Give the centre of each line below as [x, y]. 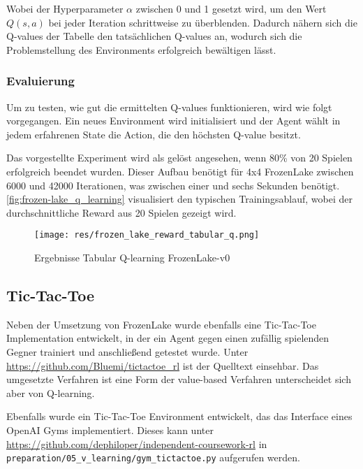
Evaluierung [40, 81]
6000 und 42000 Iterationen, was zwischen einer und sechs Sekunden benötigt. [173, 185]
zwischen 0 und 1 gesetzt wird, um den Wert [231, 8]
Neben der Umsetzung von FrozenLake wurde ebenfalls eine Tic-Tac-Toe [161, 324]
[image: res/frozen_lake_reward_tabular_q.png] [147, 235]
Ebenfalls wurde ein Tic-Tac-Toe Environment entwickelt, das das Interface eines [179, 416]
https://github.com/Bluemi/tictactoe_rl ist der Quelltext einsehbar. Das [163, 365]
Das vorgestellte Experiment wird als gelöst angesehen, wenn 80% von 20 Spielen [179, 158]
